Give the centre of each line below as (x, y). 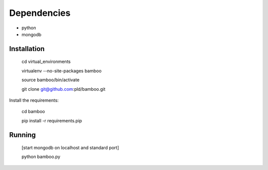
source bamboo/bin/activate (50, 80)
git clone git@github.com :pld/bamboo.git (64, 89)
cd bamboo (33, 112)
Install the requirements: (34, 100)
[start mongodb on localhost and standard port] (70, 148)
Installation (27, 49)
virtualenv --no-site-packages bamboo (62, 71)
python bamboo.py (41, 157)
